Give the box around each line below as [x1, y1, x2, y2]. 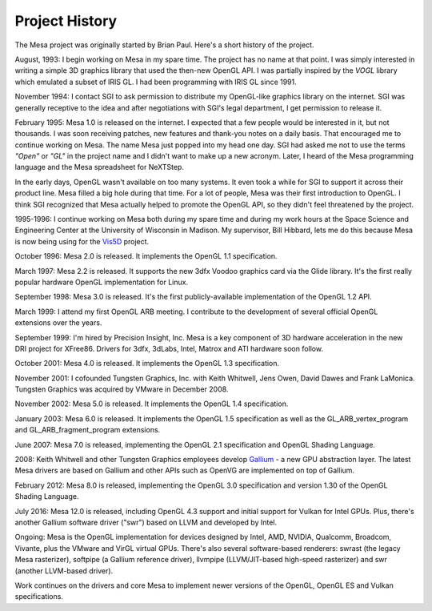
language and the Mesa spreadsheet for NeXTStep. [14, 163, 184, 172]
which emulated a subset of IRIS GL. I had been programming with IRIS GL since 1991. [14, 77, 298, 86]
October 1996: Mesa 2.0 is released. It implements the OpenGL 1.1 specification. [14, 251, 278, 261]
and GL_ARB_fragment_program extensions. [14, 425, 161, 435]
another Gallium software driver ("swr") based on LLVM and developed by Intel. [14, 517, 278, 527]
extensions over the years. [14, 318, 102, 328]
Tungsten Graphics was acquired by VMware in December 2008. [14, 384, 229, 394]
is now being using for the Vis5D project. [14, 236, 150, 246]
